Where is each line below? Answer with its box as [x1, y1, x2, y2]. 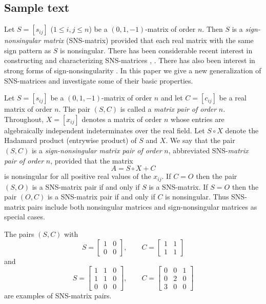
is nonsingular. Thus [165, 191, 229, 202]
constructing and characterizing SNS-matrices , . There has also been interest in [4, 55, 255, 66]
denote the [225, 125, 259, 135]
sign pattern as [4, 45, 51, 55]
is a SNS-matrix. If [149, 181, 208, 192]
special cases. [4, 211, 45, 222]
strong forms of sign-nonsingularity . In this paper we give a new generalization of [4, 65, 261, 75]
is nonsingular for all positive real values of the [4, 171, 151, 181]
